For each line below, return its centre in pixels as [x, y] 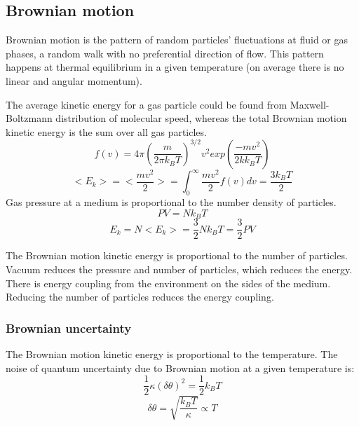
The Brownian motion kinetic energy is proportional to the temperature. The [172, 353]
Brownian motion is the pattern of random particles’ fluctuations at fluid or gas [177, 40]
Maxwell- [310, 104]
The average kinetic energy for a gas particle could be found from [147, 104]
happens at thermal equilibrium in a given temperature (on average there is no [175, 67]
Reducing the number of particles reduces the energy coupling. [140, 297]
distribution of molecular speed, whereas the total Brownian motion [201, 118]
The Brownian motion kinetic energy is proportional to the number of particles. [177, 255]
